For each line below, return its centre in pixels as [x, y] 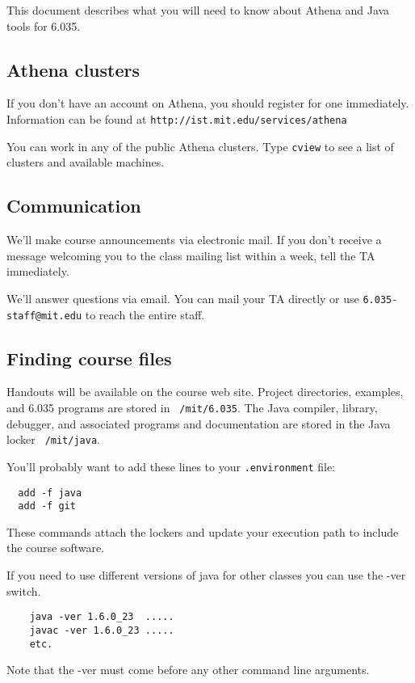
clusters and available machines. [86, 162]
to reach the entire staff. [145, 314]
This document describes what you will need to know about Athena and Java [198, 10]
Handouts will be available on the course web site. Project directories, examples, [205, 392]
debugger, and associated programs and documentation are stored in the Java [199, 423]
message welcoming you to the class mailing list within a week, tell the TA [191, 255]
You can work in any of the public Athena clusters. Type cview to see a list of [200, 146]
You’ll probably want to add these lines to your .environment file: [171, 466]
